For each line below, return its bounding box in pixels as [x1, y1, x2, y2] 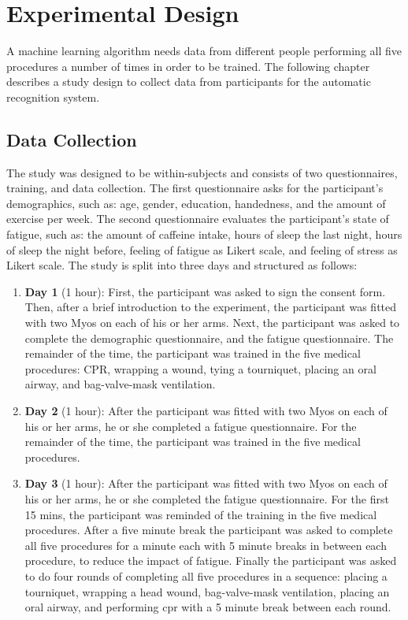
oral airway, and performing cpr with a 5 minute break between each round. [24, 599, 391, 615]
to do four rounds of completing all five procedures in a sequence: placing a [24, 567, 388, 584]
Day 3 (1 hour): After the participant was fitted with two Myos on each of [24, 475, 388, 492]
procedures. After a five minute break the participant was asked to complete [24, 522, 393, 538]
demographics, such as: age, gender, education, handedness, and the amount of [6, 195, 386, 211]
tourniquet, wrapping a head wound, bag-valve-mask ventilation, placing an [24, 583, 390, 600]
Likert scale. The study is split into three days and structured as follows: [6, 257, 358, 273]
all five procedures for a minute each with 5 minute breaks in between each [24, 536, 387, 553]
